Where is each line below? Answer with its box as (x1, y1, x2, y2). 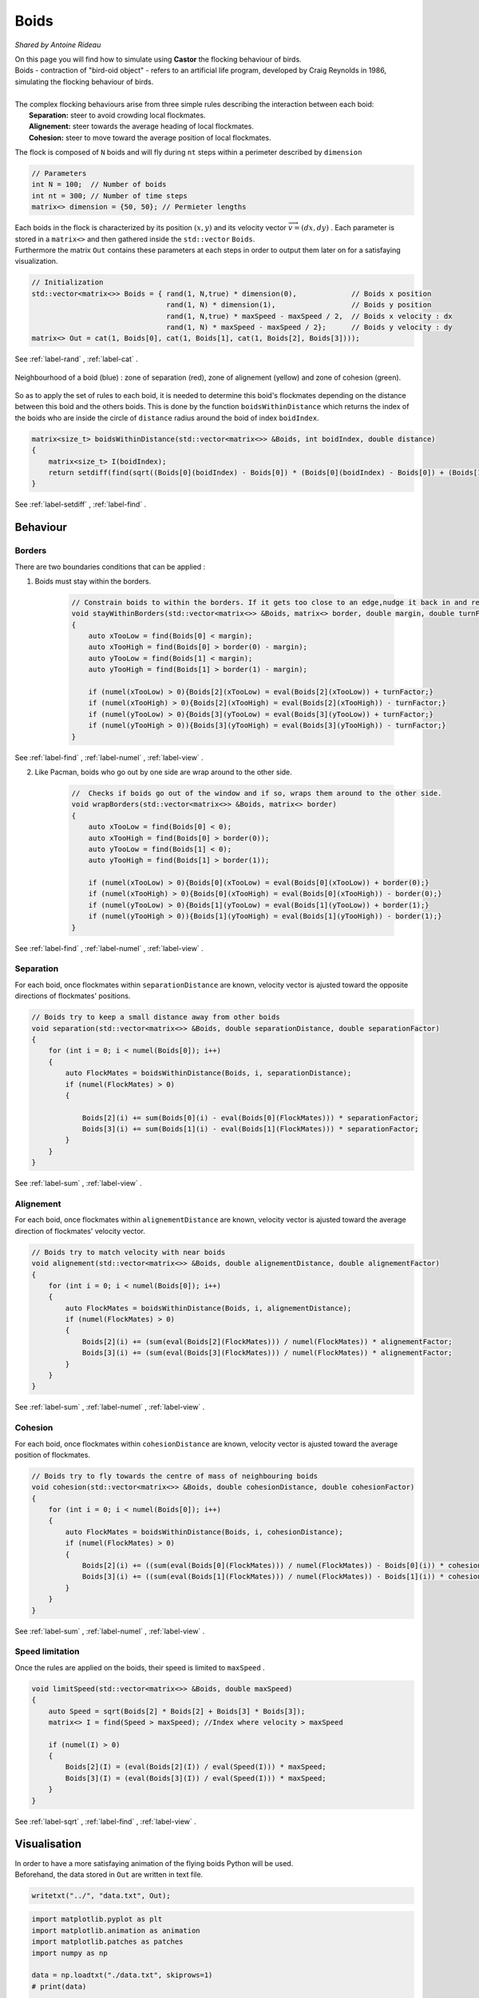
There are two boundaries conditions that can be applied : (14, 562, 206, 571)
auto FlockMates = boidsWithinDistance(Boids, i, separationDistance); (65, 1069, 352, 1078)
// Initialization (31, 278, 104, 287)
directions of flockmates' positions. (14, 991, 131, 1001)
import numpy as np (31, 1948, 108, 1957)
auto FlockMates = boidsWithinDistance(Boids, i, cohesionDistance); (65, 1527, 343, 1536)
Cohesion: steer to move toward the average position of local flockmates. (29, 133, 271, 142)
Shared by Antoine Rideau (14, 40, 101, 50)
